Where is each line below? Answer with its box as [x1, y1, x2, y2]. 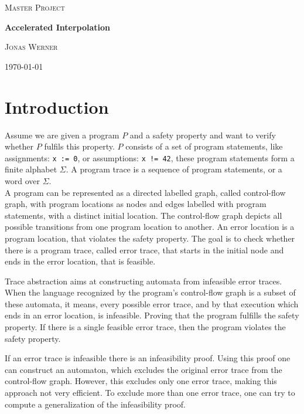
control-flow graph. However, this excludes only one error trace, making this [5, 375, 277, 387]
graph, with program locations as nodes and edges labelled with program [5, 198, 267, 210]
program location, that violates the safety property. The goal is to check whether [5, 232, 295, 244]
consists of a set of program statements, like [125, 140, 283, 152]
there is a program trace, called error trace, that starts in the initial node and [5, 243, 284, 256]
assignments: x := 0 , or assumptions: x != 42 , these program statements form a [5, 151, 295, 164]
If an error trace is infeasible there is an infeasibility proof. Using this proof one [5, 352, 291, 364]
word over [5, 174, 40, 186]
